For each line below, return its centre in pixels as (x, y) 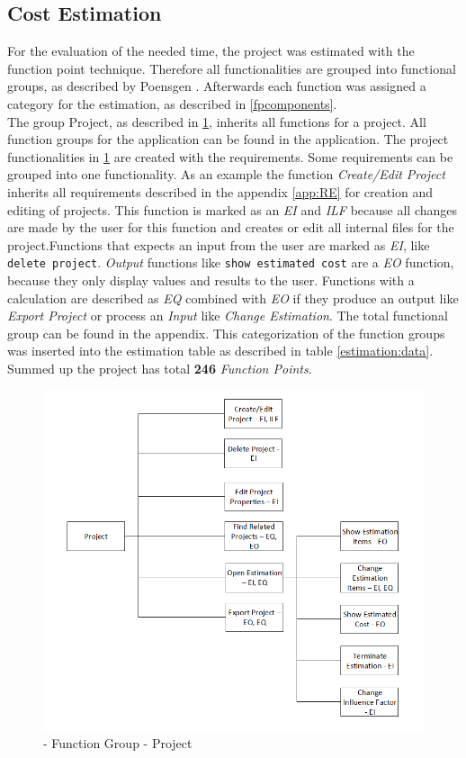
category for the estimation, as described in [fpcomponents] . (172, 103)
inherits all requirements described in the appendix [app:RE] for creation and (220, 191)
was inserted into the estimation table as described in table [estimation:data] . (220, 351)
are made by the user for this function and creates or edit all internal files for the (231, 227)
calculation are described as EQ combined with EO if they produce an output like (233, 298)
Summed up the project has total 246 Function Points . (160, 368)
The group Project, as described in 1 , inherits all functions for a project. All (217, 121)
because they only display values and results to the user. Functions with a (211, 280)
